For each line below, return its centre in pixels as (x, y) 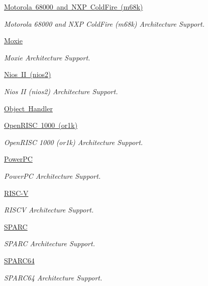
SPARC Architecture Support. (49, 243)
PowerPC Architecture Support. (53, 175)
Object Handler (28, 108)
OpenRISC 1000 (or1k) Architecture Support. (74, 142)
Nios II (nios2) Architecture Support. (61, 91)
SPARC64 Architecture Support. (53, 277)
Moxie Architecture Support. (47, 57)
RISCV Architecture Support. (49, 210)
